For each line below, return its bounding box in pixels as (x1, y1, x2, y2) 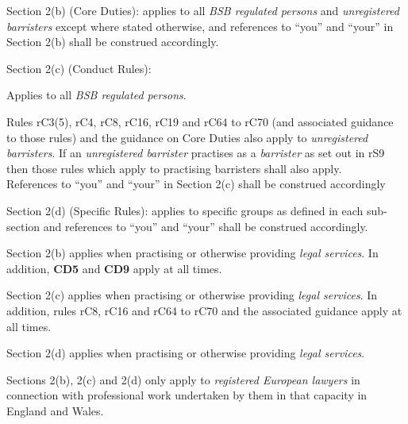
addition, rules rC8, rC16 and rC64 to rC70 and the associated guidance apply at (6, 302, 402, 318)
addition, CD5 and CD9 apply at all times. (6, 260, 222, 276)
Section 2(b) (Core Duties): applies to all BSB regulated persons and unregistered (6, 2, 399, 18)
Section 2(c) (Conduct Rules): (6, 60, 152, 76)
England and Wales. (6, 402, 104, 418)
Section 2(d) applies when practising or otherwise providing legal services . (6, 345, 365, 361)
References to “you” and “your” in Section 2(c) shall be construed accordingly (6, 175, 386, 192)
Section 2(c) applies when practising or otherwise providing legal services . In (6, 287, 378, 303)
